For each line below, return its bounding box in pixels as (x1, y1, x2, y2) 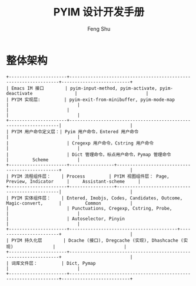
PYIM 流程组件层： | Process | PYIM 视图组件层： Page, (11, 173, 170, 179)
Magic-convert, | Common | (6, 200, 133, 206)
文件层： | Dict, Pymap (20, 260, 96, 266)
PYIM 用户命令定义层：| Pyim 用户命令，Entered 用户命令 (11, 129, 139, 134)
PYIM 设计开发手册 (53, 5, 145, 19)
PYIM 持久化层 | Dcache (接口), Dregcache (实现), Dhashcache (11, 237, 178, 244)
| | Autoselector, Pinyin (6, 216, 125, 222)
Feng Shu (87, 25, 111, 32)
